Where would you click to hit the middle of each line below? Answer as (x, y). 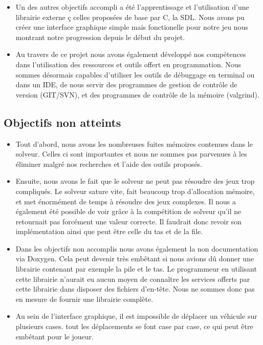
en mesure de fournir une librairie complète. (84, 299)
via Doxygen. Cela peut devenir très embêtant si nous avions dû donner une (135, 258)
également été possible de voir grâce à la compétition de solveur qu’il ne (128, 211)
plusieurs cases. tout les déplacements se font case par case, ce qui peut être (134, 326)
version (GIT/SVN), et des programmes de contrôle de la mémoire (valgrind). (137, 94)
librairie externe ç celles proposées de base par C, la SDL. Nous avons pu (130, 17)
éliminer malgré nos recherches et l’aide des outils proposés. (109, 164)
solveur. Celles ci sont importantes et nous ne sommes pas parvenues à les (131, 154)
